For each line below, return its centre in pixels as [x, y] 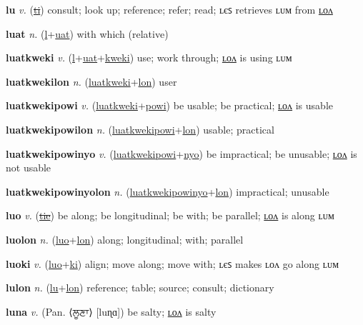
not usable [29, 167]
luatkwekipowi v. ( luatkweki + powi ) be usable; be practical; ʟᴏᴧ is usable [169, 105]
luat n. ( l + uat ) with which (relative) [87, 33]
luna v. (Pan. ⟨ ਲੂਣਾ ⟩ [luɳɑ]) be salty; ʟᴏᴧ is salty [111, 311]
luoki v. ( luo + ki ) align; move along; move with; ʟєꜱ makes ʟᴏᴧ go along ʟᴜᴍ [173, 263]
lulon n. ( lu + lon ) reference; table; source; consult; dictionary [140, 287]
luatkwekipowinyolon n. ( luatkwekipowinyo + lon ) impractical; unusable [168, 191]
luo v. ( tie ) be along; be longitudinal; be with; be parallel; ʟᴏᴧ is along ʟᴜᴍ [170, 215]
